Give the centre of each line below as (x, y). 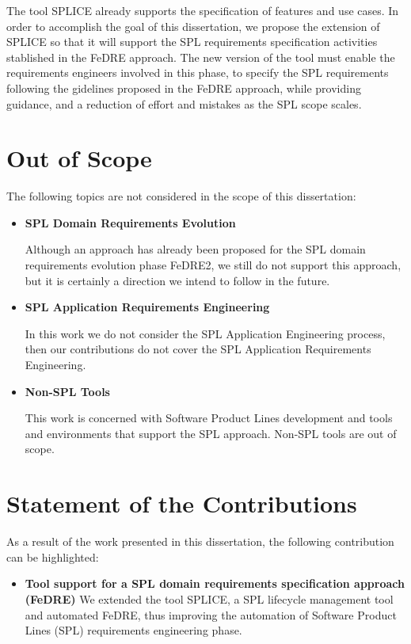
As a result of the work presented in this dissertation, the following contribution (200, 541)
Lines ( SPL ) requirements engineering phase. (133, 630)
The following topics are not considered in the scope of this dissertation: (181, 196)
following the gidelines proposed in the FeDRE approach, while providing (184, 88)
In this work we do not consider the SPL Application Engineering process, (205, 333)
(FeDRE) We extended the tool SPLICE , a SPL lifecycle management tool (209, 598)
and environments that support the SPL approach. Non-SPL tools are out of (211, 433)
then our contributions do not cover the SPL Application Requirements (198, 349)
